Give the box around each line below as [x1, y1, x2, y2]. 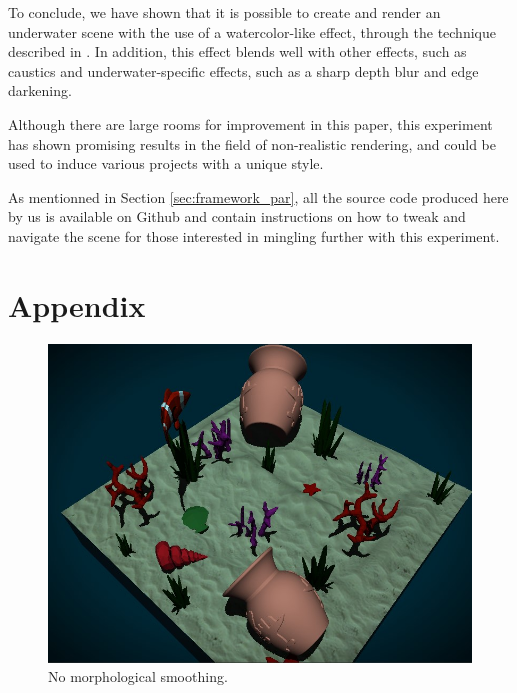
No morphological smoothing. [48, 666, 228, 687]
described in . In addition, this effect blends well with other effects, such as [8, 41, 467, 62]
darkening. [8, 80, 72, 101]
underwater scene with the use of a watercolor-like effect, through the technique [8, 21, 496, 42]
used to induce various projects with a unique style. [8, 153, 324, 174]
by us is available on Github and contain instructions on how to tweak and [8, 206, 466, 227]
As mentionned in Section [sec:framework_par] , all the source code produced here [8, 186, 509, 207]
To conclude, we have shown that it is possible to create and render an [8, 2, 441, 22]
